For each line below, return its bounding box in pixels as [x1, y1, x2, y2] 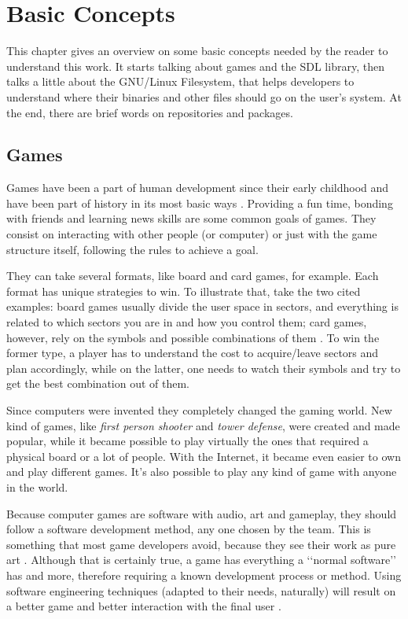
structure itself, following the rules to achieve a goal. [6, 241, 259, 257]
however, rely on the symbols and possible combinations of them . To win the [6, 329, 380, 345]
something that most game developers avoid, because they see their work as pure [6, 536, 396, 552]
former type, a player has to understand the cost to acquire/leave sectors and [6, 345, 379, 361]
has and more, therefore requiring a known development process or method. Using [6, 566, 402, 583]
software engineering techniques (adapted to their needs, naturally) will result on [6, 582, 396, 599]
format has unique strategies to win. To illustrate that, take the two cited [6, 282, 361, 299]
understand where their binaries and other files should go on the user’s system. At [6, 88, 402, 105]
